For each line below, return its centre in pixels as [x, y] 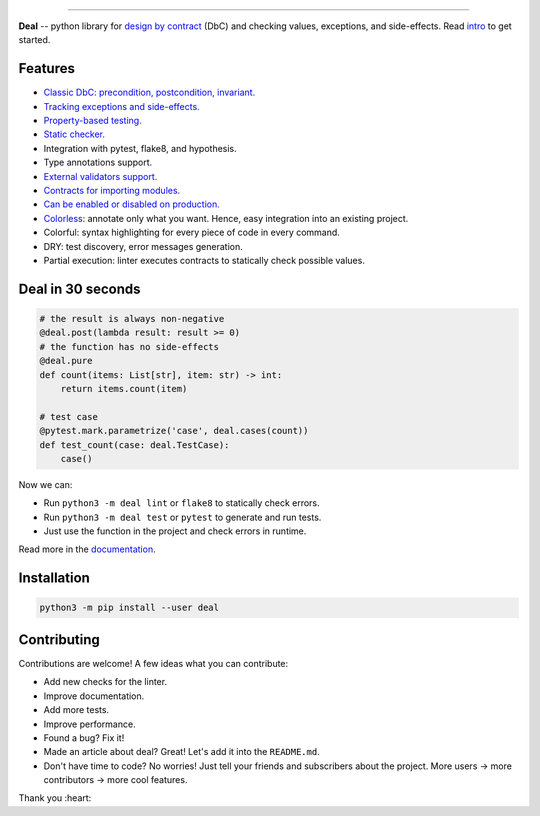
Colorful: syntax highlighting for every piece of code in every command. [191, 232]
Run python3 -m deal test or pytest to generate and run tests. [182, 517]
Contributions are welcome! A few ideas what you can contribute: [153, 663]
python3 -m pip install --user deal [129, 608]
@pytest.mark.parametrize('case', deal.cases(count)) [174, 431]
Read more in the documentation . [87, 549]
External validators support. [100, 176]
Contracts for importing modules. [112, 191]
